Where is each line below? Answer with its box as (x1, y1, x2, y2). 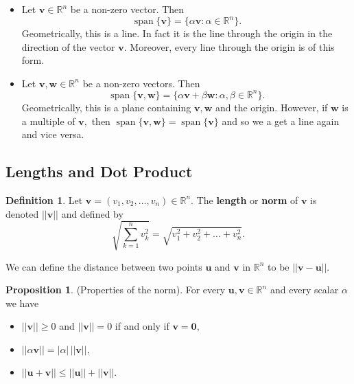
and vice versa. (21, 127, 84, 142)
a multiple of (21, 113, 75, 128)
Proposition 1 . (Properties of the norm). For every (5, 282, 226, 297)
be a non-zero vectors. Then (82, 76, 200, 90)
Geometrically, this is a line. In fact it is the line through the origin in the (21, 26, 333, 41)
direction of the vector (21, 39, 115, 54)
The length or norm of (196, 192, 298, 207)
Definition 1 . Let (5, 192, 83, 207)
